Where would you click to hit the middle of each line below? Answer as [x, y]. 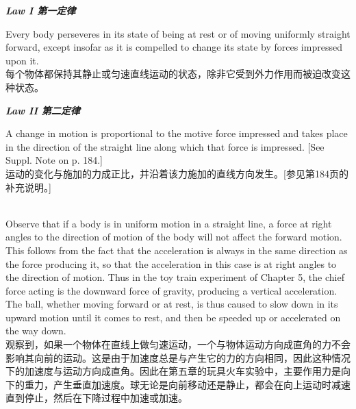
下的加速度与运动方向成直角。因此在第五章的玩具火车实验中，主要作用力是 [173, 371]
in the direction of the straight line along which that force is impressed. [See [165, 146]
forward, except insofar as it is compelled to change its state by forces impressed [174, 47]
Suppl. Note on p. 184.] [54, 160]
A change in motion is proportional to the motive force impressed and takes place [177, 133]
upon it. [22, 60]
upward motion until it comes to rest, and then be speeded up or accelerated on [173, 317]
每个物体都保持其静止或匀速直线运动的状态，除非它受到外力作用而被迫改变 [173, 74]
